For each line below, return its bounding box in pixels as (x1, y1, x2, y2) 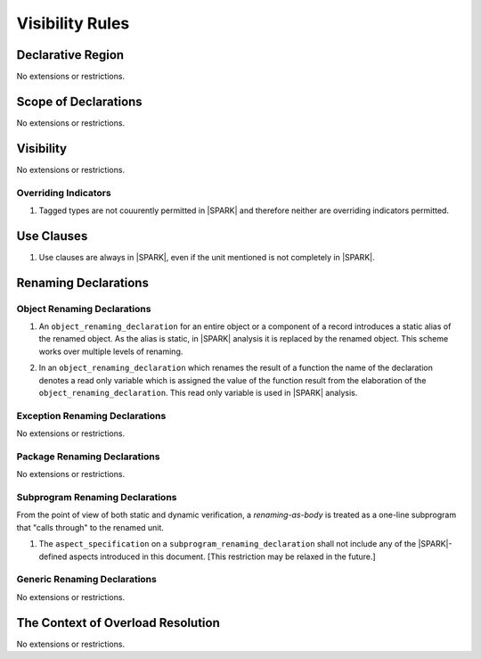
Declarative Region (16, 47, 125, 62)
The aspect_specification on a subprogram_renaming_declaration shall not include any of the (38, 539, 417, 549)
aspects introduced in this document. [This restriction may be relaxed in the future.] (69, 551, 376, 562)
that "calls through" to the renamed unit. (16, 522, 165, 532)
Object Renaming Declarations (16, 302, 151, 315)
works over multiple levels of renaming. (38, 346, 183, 357)
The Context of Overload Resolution (16, 615, 220, 630)
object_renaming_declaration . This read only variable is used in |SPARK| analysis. (38, 388, 358, 399)
